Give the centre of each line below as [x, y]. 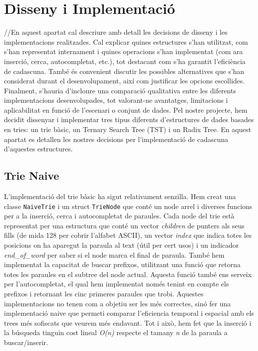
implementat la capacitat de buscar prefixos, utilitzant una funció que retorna [122, 264]
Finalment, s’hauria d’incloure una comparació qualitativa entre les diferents [120, 90]
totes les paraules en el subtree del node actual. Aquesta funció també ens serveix [128, 274]
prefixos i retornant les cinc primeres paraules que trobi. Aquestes [104, 294]
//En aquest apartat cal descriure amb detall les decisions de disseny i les [116, 32]
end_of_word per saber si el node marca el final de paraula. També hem [114, 254]
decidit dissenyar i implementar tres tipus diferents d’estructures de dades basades [129, 119]
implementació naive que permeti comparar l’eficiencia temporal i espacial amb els [129, 313]
